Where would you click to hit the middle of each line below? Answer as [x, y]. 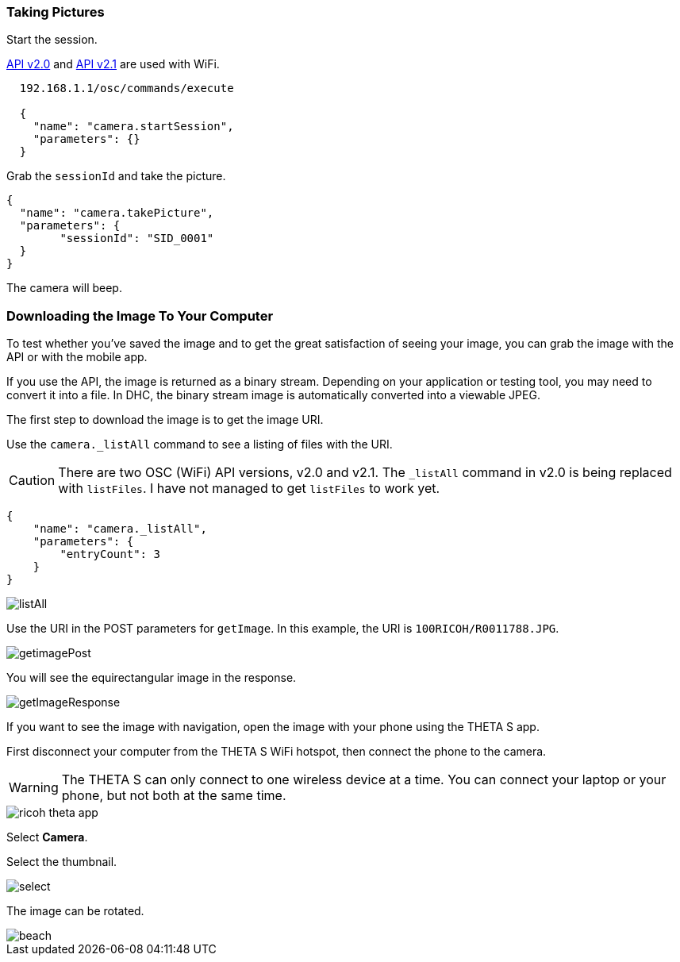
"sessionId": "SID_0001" [137, 239]
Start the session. [52, 40]
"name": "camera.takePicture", [117, 213]
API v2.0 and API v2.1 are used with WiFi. [113, 64]
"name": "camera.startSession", [133, 127]
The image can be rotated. [75, 911]
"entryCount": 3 [110, 554]
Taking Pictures [56, 12]
